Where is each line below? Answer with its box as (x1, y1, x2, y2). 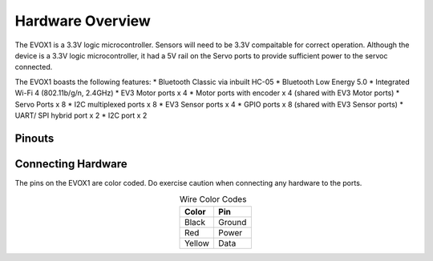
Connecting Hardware (14, 157, 127, 171)
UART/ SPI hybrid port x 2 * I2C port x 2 (14, 110, 148, 120)
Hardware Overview (14, 12, 152, 30)
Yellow (184, 237, 210, 248)
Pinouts (14, 131, 55, 145)
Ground (217, 216, 247, 227)
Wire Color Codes (179, 194, 247, 205)
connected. (14, 62, 53, 72)
